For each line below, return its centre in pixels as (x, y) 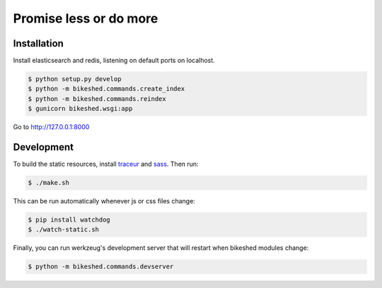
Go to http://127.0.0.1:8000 (51, 127)
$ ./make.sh (49, 183)
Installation (38, 43)
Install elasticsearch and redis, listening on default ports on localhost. (114, 61)
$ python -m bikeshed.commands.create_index (106, 89)
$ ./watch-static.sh (63, 230)
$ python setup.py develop (75, 79)
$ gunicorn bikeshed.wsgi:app (80, 109)
